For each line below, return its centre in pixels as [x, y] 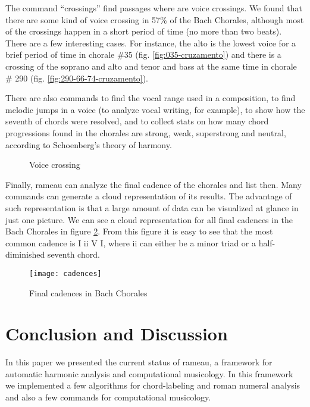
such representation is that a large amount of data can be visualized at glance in [152, 207]
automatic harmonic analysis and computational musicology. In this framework [149, 373]
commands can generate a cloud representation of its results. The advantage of [149, 196]
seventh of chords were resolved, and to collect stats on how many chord [137, 121]
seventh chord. [73, 254]
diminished [25, 254]
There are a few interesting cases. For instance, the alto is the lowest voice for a [151, 43]
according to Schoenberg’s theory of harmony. [89, 144]
